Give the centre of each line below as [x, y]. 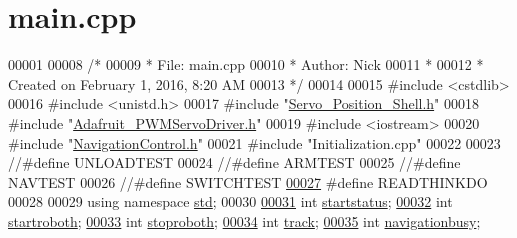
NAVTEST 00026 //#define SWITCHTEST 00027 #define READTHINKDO [248, 181]
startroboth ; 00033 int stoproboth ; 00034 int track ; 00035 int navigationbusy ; [244, 220]
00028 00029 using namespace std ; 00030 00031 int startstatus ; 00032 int [230, 201]
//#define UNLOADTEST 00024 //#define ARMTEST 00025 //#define [234, 162]
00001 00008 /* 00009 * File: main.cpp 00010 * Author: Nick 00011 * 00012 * [246, 64]
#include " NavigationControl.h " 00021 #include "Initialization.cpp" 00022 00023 [254, 142]
